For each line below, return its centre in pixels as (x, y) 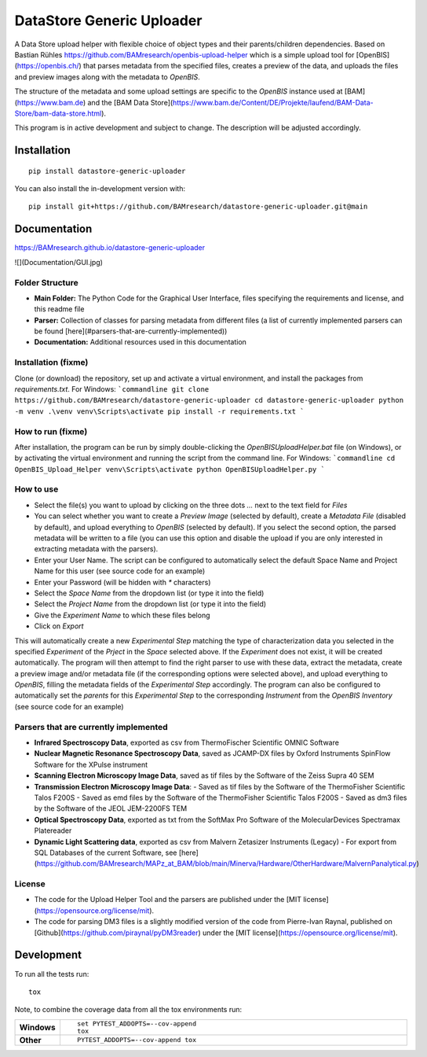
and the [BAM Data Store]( (130, 102)
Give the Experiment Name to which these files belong (122, 615)
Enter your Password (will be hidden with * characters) (122, 582)
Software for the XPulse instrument (91, 764)
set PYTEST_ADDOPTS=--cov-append (137, 1024)
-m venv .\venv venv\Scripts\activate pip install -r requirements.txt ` (160, 411)
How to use (36, 489)
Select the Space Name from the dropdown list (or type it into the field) (149, 593)
